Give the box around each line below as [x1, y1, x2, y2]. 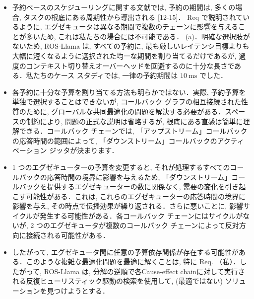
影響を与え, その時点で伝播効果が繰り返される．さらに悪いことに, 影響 [12, 201, 243, 211]
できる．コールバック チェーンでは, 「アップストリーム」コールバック [19, 126, 248, 136]
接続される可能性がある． [26, 230, 110, 240]
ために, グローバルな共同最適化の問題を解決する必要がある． [26, 106, 225, 116]
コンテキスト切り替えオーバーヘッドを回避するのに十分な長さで [26, 60, 235, 71]
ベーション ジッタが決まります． [12, 145, 119, 155]
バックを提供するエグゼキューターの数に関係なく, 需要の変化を [19, 181, 225, 192]
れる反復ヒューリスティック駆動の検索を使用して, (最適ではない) [12, 276, 223, 286]
